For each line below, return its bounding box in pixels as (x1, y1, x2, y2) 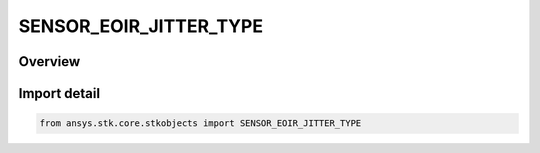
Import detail (18, 85, 100, 102)
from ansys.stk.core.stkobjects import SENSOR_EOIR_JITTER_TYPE (39, 118, 362, 129)
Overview (18, 53, 81, 70)
